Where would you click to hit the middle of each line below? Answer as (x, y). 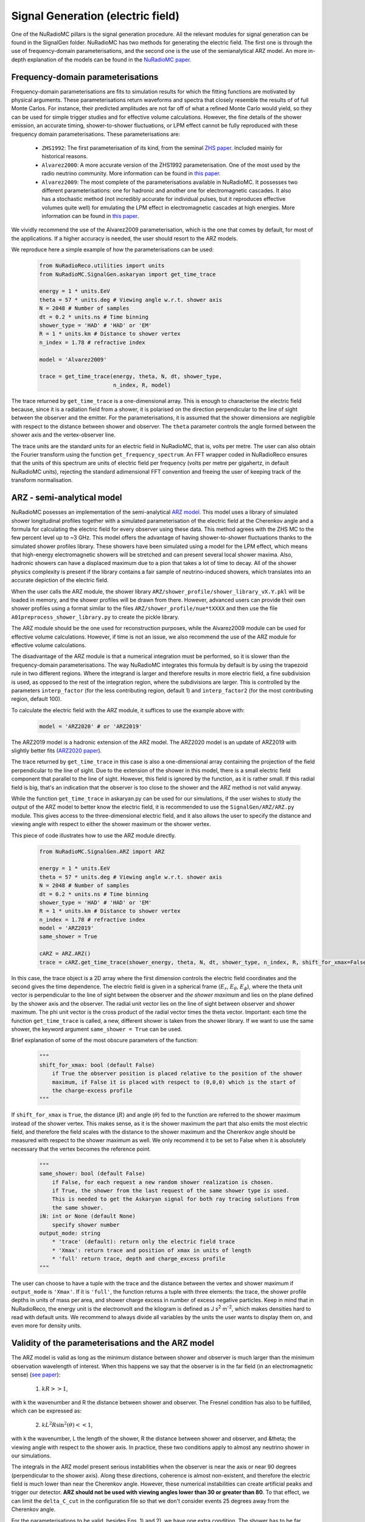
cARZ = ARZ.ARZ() (65, 954)
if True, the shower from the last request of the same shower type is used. (171, 1191)
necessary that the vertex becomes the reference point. (81, 1149)
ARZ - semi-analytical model (67, 498)
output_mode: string (70, 1233)
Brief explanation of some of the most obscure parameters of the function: (104, 1040)
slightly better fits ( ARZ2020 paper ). (57, 751)
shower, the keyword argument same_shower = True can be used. (97, 1029)
